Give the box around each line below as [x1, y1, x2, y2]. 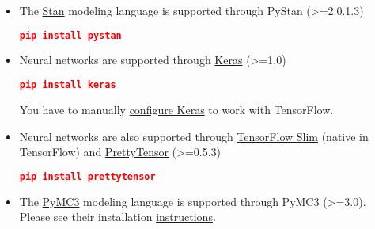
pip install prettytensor [19, 170, 156, 182]
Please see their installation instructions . [19, 208, 216, 225]
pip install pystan [19, 29, 122, 41]
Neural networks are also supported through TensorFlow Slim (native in [19, 128, 369, 144]
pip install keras [19, 79, 116, 91]
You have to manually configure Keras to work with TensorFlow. [19, 101, 334, 117]
